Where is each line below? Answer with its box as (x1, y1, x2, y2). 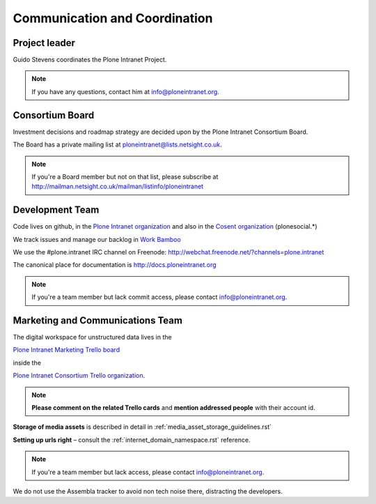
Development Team (13, 204, 100, 216)
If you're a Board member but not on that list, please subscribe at (31, 172, 219, 181)
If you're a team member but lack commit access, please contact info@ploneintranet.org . (31, 293, 288, 301)
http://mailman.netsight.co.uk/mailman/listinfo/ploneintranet (31, 182, 204, 191)
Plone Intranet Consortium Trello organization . (13, 372, 146, 380)
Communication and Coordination (13, 10, 213, 26)
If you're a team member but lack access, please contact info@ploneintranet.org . (31, 468, 265, 476)
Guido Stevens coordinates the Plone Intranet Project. (13, 56, 167, 64)
